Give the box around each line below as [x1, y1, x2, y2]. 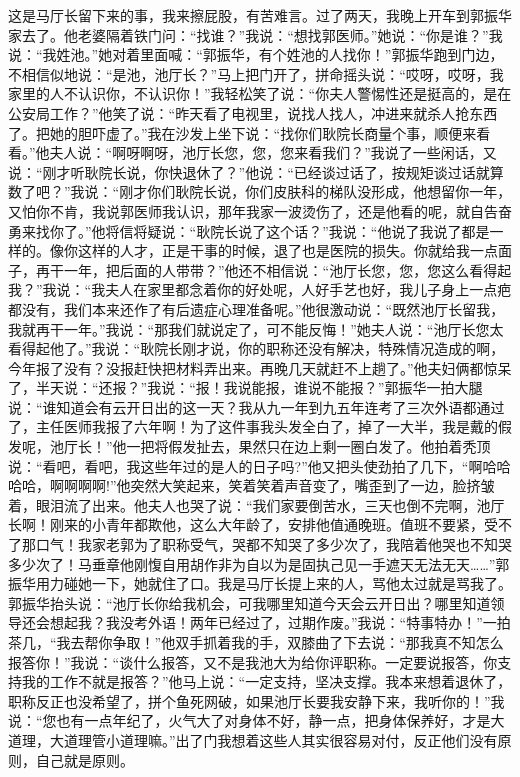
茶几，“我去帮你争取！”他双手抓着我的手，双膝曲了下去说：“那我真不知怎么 [8, 632, 504, 652]
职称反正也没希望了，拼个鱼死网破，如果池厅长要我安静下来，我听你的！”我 [8, 690, 505, 711]
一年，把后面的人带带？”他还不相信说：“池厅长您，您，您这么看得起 [63, 259, 512, 280]
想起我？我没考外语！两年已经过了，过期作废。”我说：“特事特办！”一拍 [49, 612, 511, 633]
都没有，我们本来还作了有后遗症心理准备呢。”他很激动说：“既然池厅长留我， [8, 298, 505, 319]
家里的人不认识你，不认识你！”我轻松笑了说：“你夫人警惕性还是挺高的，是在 [8, 83, 512, 104]
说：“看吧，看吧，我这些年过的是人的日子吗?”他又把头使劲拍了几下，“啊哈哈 [8, 455, 511, 476]
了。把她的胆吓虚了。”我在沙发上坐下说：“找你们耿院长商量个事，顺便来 [8, 122, 477, 143]
